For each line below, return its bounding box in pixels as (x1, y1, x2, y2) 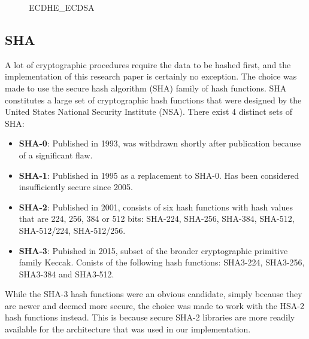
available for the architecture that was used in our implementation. (5, 323, 251, 335)
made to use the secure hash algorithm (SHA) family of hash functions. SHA (5, 81, 287, 94)
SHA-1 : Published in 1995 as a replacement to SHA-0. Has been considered (19, 169, 299, 181)
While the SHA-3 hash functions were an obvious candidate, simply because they (5, 288, 302, 300)
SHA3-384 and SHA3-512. (19, 267, 114, 280)
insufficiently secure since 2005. (19, 181, 133, 193)
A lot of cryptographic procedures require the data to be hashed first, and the (5, 58, 291, 71)
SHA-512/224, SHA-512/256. (19, 224, 126, 236)
